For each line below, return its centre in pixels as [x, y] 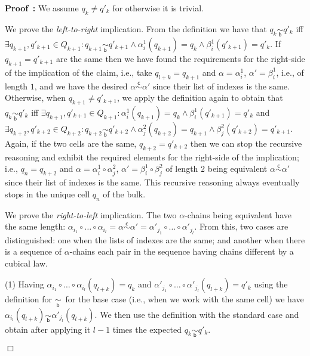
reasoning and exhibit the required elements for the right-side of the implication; [152, 157]
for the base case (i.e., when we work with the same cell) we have [185, 299]
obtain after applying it [48, 329]
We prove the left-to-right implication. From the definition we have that [136, 28]
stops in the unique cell [47, 194]
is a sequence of [33, 251]
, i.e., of [290, 72]
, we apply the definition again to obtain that [200, 97]
